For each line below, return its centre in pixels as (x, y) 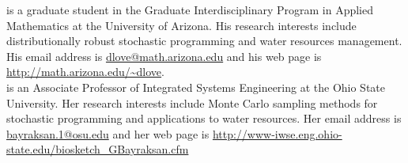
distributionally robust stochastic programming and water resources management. (204, 41)
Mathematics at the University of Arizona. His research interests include (181, 25)
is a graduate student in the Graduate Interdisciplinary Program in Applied (190, 9)
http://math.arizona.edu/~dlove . (85, 72)
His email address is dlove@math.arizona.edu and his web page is (164, 56)
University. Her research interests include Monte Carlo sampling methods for (192, 102)
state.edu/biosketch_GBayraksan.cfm (98, 149)
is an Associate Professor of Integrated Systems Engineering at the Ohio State (196, 87)
